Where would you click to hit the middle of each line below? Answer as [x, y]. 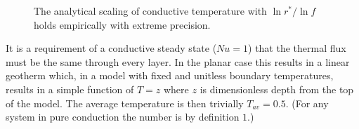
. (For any [307, 103]
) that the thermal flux [297, 48]
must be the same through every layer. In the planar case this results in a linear [178, 61]
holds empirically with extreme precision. [122, 24]
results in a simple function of [70, 89]
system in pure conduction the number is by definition [123, 117]
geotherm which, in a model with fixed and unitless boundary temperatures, [170, 75]
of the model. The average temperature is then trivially [125, 103]
